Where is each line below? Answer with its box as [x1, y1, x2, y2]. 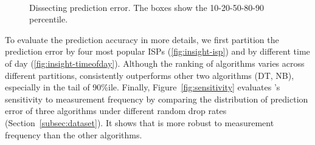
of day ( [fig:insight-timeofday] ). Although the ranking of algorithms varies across [5, 56, 305, 69]
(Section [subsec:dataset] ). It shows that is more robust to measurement [5, 116, 274, 129]
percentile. [29, 13, 68, 25]
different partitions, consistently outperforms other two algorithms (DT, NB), [5, 69, 294, 81]
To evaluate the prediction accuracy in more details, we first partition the [5, 33, 279, 46]
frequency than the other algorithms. [5, 128, 142, 141]
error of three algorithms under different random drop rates [5, 104, 227, 117]
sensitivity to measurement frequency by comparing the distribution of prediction [5, 92, 308, 105]
